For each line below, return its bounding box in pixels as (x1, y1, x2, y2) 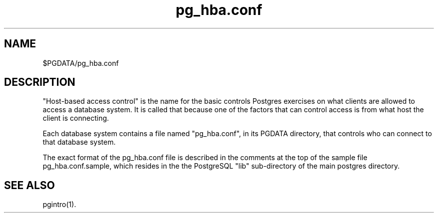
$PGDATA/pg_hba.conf (42, 58, 119, 67)
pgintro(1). (42, 200, 76, 209)
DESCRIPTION (4, 76, 75, 89)
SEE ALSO (4, 179, 55, 192)
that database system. (42, 138, 116, 147)
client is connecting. (42, 114, 109, 123)
